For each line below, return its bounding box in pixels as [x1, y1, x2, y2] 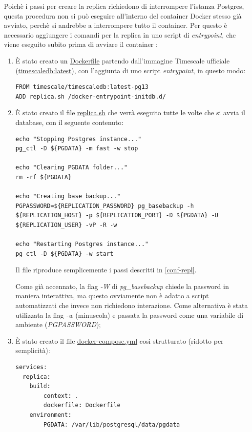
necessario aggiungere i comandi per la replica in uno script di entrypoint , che [4, 29, 236, 40]
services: [15, 364, 47, 370]
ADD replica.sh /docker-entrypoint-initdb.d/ [15, 93, 166, 100]
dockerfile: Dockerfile [43, 402, 121, 409]
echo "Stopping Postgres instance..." [15, 135, 142, 143]
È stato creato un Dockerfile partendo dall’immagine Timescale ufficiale [15, 55, 230, 65]
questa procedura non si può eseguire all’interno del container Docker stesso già [4, 10, 242, 21]
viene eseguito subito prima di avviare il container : [4, 39, 158, 49]
